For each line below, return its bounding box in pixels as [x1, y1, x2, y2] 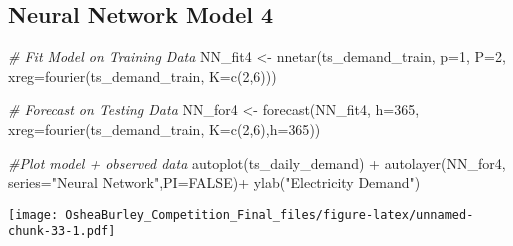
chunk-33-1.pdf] [8, 224, 116, 239]
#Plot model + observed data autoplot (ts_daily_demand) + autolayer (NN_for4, [8, 152, 506, 173]
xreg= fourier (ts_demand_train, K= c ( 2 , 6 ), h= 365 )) [8, 118, 321, 139]
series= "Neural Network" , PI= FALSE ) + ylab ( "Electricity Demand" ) [8, 172, 421, 193]
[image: [8, 207, 59, 222]
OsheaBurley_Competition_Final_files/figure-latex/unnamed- [65, 207, 474, 222]
